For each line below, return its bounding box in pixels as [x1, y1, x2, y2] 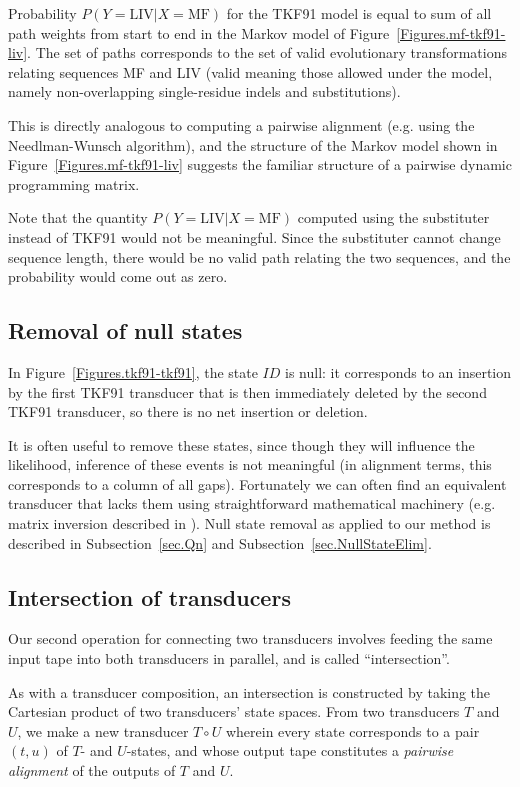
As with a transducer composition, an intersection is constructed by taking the [8, 681, 491, 702]
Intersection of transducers [8, 581, 291, 612]
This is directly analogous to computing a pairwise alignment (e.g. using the [8, 114, 475, 135]
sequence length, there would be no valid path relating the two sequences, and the [8, 246, 511, 267]
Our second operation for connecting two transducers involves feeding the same [8, 628, 493, 649]
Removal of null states [8, 315, 243, 346]
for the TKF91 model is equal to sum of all [226, 3, 492, 23]
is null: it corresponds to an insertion [285, 361, 512, 382]
